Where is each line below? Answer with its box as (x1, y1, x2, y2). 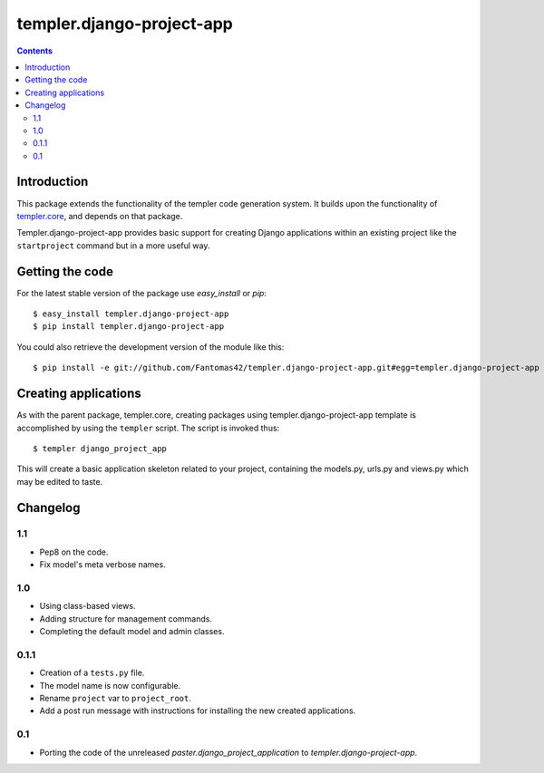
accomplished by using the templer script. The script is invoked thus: (16, 422, 280, 433)
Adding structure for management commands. (39, 613, 213, 624)
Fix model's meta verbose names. (39, 559, 167, 570)
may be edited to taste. (16, 476, 103, 487)
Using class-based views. (39, 601, 136, 612)
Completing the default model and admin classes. (39, 626, 225, 637)
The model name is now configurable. (39, 680, 181, 691)
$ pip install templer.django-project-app (33, 322, 225, 332)
